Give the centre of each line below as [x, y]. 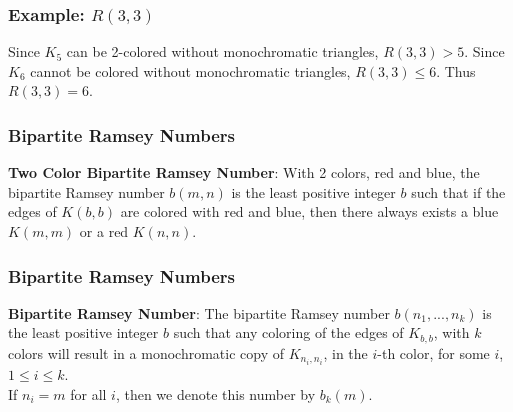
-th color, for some [433, 352]
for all [88, 393]
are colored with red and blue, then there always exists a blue [309, 211]
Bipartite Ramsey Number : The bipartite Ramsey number [199, 312]
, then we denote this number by [215, 393]
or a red [104, 231]
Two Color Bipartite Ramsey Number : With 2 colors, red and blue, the [244, 172]
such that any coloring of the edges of [288, 332]
